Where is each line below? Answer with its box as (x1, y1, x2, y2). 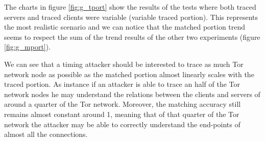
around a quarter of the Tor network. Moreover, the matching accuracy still (4, 99, 241, 109)
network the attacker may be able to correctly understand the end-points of (4, 119, 240, 129)
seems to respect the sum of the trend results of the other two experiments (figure (4, 31, 260, 42)
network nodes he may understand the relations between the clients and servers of (4, 88, 260, 99)
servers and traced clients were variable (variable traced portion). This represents (4, 11, 258, 22)
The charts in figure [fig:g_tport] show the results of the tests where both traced (4, 2, 256, 12)
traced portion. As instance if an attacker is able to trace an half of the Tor (4, 79, 240, 89)
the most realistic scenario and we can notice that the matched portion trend (4, 21, 246, 32)
